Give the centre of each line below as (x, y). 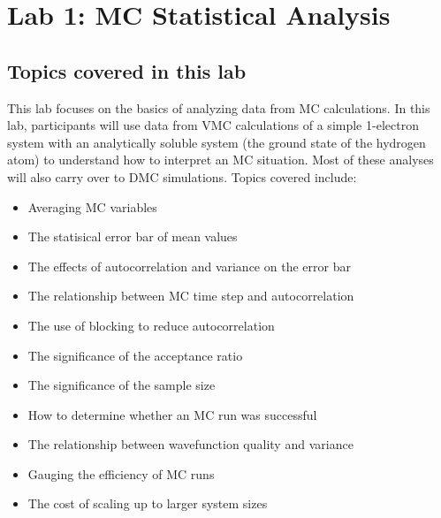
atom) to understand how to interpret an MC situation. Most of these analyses (220, 160)
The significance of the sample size (122, 385)
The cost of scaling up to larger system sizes (148, 503)
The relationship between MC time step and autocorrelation (191, 296)
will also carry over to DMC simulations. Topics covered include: (182, 176)
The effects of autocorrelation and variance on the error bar (189, 266)
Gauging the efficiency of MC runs (121, 473)
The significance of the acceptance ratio (135, 355)
